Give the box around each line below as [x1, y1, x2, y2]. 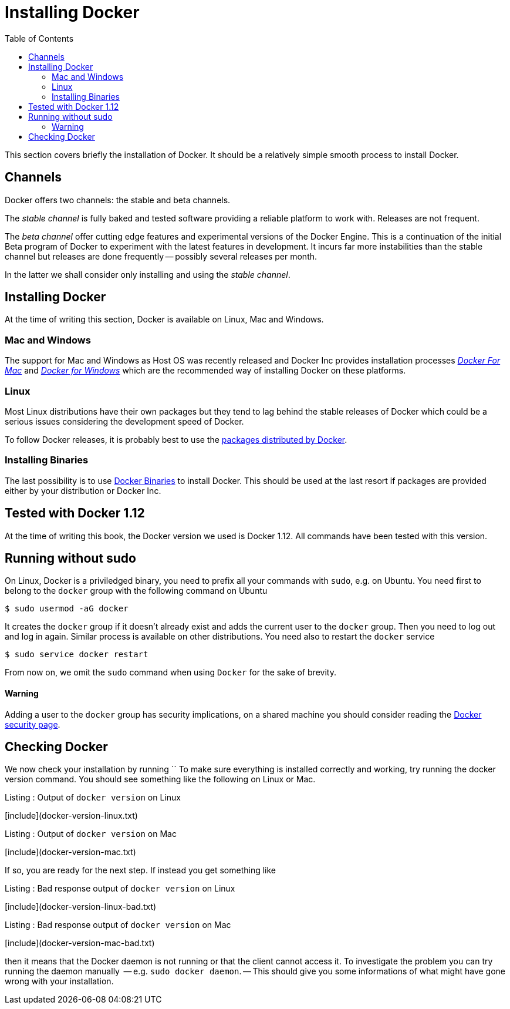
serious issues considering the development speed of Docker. [5, 416, 244, 426]
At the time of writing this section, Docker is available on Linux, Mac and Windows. [5, 314, 324, 325]
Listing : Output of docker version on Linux [5, 792, 181, 803]
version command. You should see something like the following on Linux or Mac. [5, 774, 316, 785]
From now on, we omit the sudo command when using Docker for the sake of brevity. [5, 667, 336, 678]
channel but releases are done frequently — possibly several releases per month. [5, 251, 318, 261]
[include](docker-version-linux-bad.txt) [5, 902, 157, 912]
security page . [5, 719, 60, 729]
